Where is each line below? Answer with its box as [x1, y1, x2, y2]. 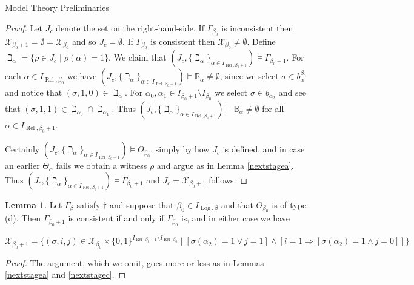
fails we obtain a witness [56, 159, 147, 172]
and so [72, 35, 96, 47]
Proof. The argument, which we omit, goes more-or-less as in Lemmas [5, 256, 264, 269]
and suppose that [109, 198, 174, 211]
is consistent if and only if [68, 212, 164, 224]
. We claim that [109, 51, 167, 64]
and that [221, 198, 253, 211]
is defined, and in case [222, 143, 305, 156]
